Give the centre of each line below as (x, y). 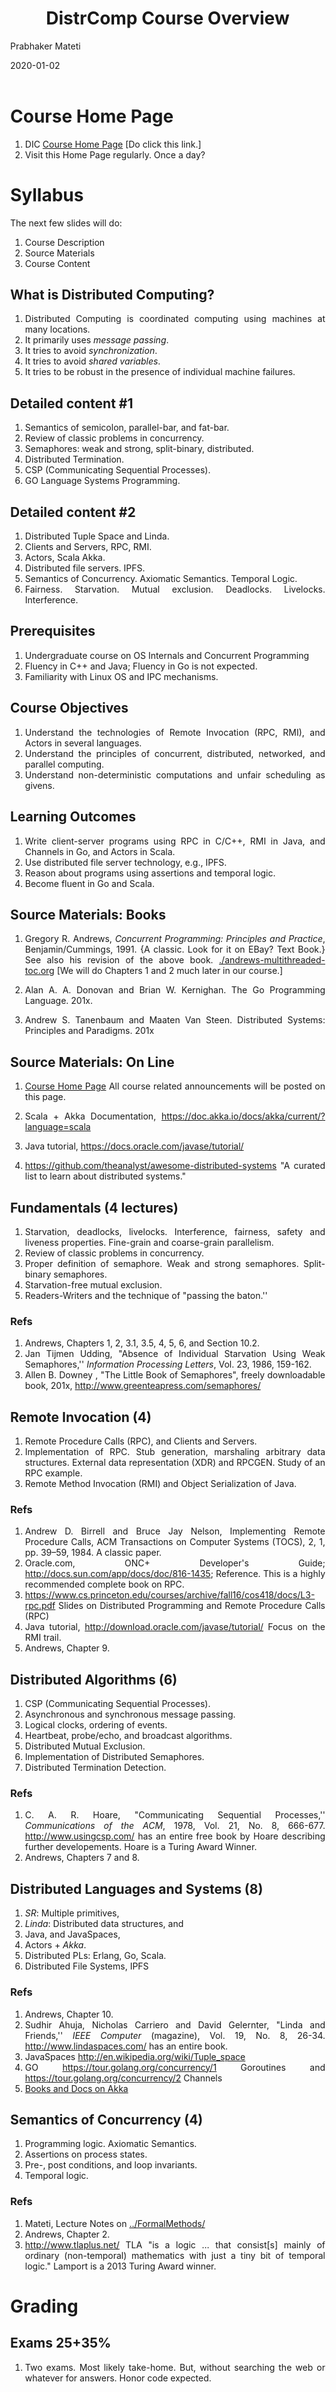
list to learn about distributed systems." (105, 1176)
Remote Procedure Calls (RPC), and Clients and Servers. (141, 1441)
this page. (45, 1097)
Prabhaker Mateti (45, 46)
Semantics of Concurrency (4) (107, 2119)
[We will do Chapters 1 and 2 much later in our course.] (170, 971)
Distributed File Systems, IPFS (86, 1966)
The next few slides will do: (66, 223)
